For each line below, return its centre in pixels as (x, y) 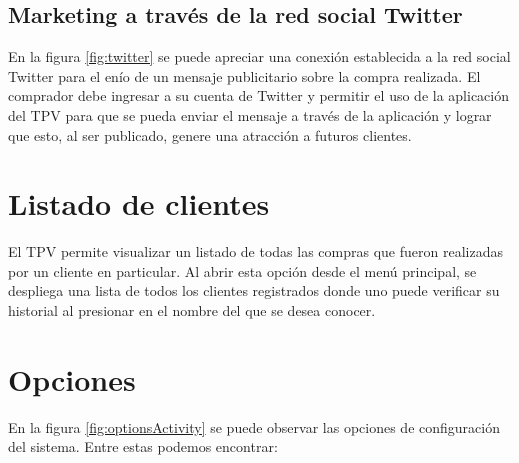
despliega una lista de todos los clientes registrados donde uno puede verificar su (254, 290)
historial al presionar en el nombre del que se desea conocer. (192, 310)
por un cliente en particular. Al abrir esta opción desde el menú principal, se (242, 270)
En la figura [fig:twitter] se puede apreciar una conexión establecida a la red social (259, 56)
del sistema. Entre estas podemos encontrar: (143, 446)
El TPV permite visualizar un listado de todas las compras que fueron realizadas (255, 251)
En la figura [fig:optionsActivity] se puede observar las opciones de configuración (254, 426)
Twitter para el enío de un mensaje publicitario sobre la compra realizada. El (244, 75)
